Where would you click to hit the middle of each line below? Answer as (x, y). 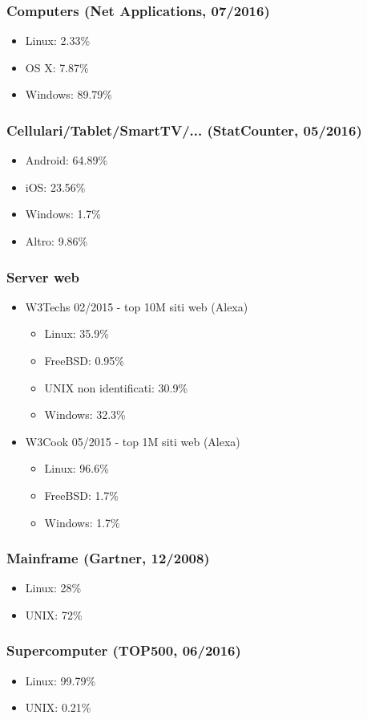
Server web (43, 276)
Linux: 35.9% (77, 333)
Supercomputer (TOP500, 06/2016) (124, 650)
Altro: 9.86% (56, 241)
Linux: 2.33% (58, 41)
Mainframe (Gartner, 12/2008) (108, 558)
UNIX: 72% (54, 614)
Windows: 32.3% (85, 414)
